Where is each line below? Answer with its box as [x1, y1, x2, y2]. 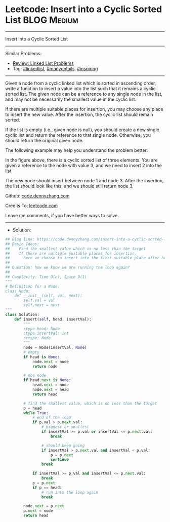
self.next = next [23, 303, 60, 308]
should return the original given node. [5, 137, 83, 143]
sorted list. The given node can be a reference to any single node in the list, [5, 91, 163, 97]
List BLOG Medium [5, 14, 78, 26]
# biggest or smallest [41, 424, 90, 430]
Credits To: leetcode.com [5, 203, 58, 209]
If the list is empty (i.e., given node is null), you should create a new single [5, 127, 159, 133]
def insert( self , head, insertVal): [14, 316, 92, 322]
